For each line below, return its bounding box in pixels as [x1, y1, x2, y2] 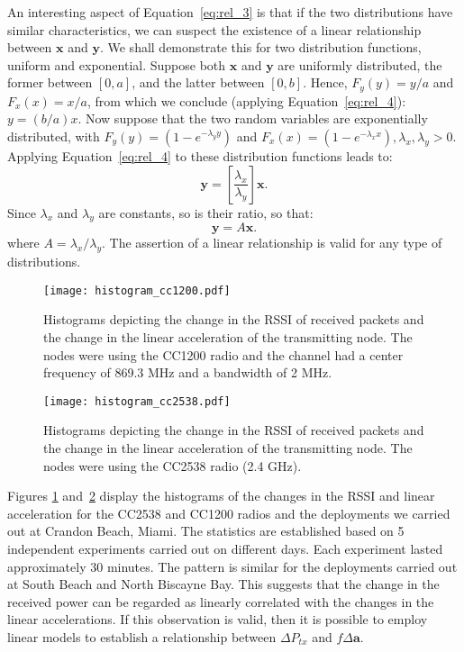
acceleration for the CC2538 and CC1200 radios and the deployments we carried [7, 503, 450, 522]
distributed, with [7, 127, 100, 146]
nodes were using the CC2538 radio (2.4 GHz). [43, 456, 302, 475]
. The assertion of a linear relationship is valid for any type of [101, 233, 442, 252]
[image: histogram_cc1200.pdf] [43, 284, 231, 297]
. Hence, [303, 73, 348, 92]
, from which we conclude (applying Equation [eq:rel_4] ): [86, 91, 406, 110]
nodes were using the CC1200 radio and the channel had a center [43, 345, 404, 364]
